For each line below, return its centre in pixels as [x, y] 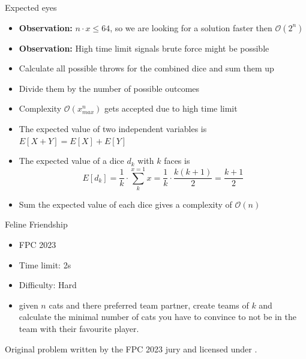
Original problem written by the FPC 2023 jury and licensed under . [131, 348]
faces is [177, 161]
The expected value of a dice [71, 161]
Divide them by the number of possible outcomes [109, 88]
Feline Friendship [36, 224]
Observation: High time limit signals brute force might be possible [144, 48]
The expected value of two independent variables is [113, 128]
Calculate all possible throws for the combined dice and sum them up [146, 68]
